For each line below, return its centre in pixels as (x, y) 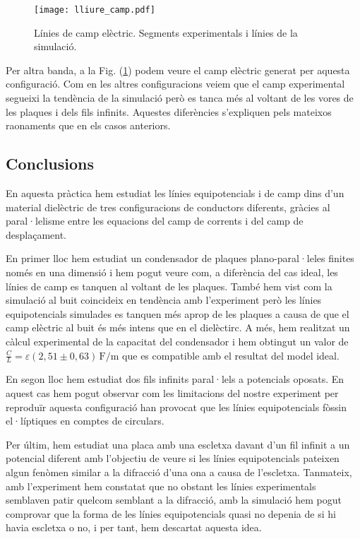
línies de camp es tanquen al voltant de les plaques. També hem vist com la (169, 286)
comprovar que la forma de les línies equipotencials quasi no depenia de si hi (171, 513)
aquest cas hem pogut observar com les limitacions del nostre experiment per (172, 392)
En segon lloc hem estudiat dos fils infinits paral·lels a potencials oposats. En (175, 379)
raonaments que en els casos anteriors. (88, 125)
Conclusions (50, 164)
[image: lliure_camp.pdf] (95, 10)
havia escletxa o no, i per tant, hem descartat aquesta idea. (134, 527)
